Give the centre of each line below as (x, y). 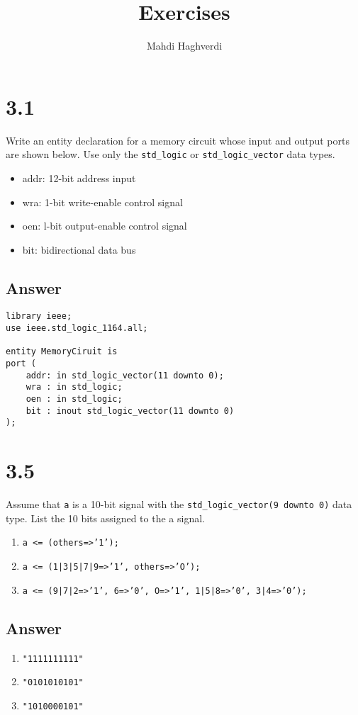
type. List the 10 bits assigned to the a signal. (105, 518)
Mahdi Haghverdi (184, 46)
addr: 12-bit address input (79, 178)
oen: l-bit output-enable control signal (105, 226)
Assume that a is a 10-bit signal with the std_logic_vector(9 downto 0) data (179, 504)
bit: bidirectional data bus (79, 249)
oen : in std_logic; (74, 399)
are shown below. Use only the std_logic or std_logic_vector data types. (170, 154)
